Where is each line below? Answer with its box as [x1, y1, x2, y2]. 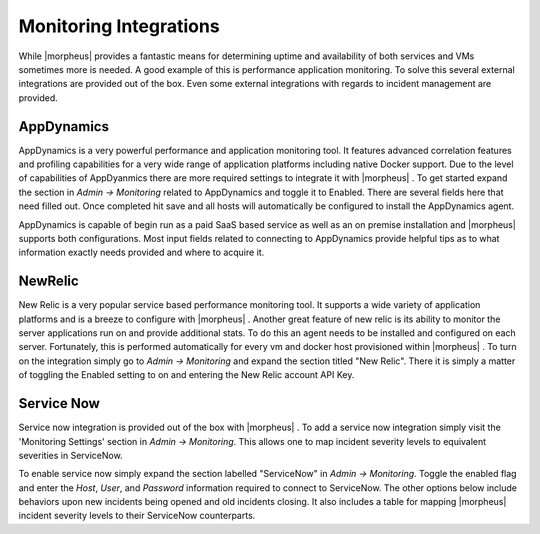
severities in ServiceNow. [18, 449, 124, 461]
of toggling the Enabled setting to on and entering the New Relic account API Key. [18, 369, 355, 381]
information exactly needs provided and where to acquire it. [18, 246, 265, 259]
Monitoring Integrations [18, 15, 220, 37]
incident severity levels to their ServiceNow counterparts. [18, 510, 256, 522]
